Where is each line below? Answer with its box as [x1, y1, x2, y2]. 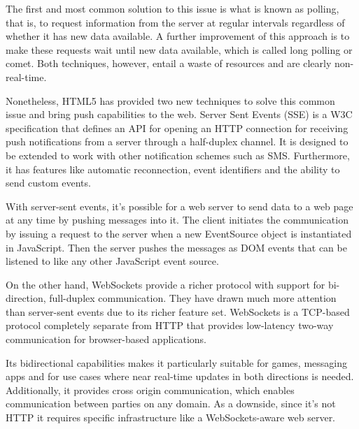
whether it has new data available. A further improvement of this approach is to [6, 29, 350, 43]
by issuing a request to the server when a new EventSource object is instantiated [6, 226, 352, 240]
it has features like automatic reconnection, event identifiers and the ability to [6, 161, 340, 176]
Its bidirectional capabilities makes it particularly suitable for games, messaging [6, 355, 347, 370]
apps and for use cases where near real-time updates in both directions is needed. [6, 369, 354, 384]
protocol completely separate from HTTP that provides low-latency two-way [6, 318, 334, 333]
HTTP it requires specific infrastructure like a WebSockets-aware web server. [6, 410, 336, 425]
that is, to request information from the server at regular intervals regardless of [6, 15, 345, 29]
